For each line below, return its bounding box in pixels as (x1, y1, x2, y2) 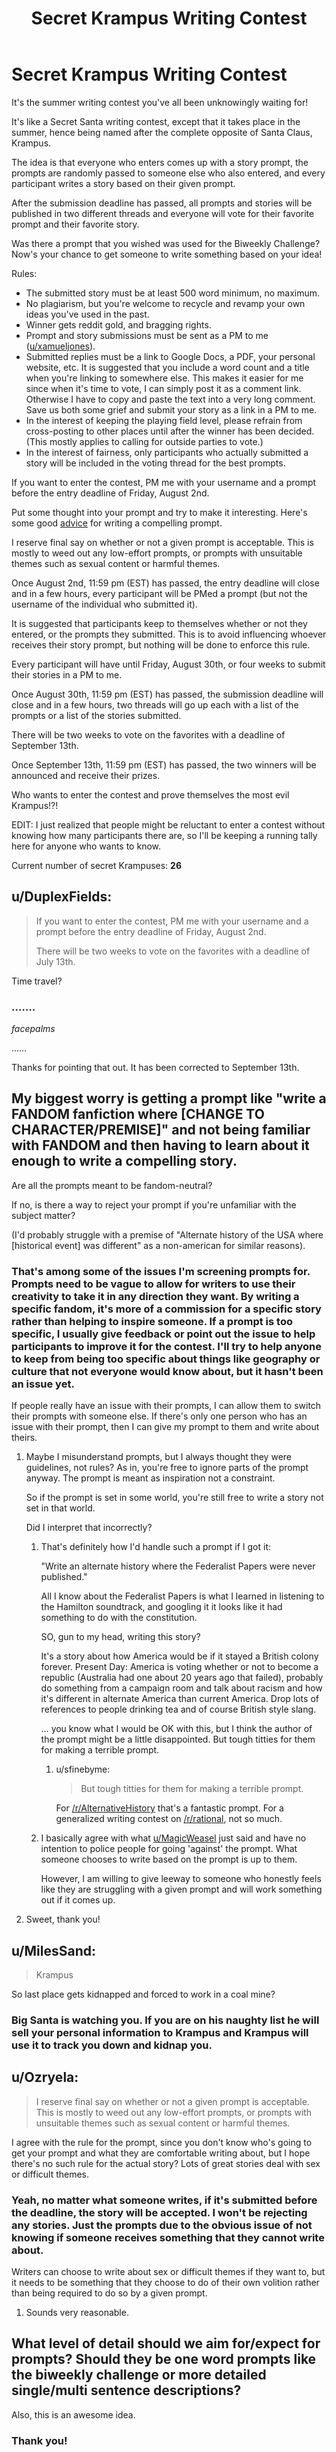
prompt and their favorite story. (11, 218, 140, 230)
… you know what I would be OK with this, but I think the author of (40, 1723, 313, 1735)
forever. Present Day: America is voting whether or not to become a (40, 1661, 319, 1673)
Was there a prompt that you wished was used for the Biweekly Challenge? (11, 237, 321, 249)
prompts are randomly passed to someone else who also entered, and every (11, 167, 326, 179)
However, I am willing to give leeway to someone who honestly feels (40, 1873, 322, 1885)
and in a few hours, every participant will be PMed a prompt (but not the (11, 587, 308, 599)
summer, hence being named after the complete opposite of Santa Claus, (11, 126, 313, 138)
